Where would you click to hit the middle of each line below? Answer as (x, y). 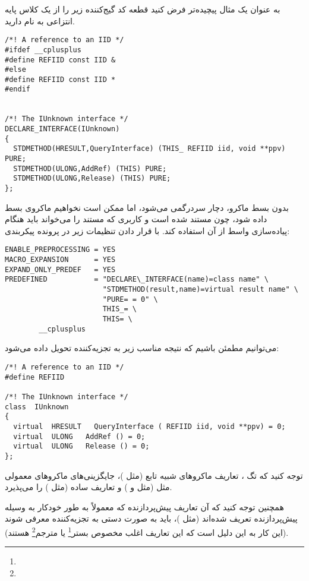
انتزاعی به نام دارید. (40, 20)
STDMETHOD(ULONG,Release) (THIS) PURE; (92, 179)
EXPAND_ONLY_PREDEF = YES (60, 269)
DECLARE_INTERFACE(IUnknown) (62, 129)
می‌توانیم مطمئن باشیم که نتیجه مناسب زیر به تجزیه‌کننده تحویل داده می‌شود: (142, 348)
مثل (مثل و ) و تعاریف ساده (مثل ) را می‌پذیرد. (89, 487)
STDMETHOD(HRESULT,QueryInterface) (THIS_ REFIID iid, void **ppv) (149, 149)
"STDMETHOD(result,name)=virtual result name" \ (200, 290)
